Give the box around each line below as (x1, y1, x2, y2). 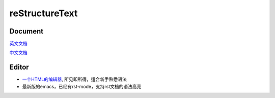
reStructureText (9, 8, 78, 19)
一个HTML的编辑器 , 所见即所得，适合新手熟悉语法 (22, 76, 127, 82)
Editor (9, 63, 29, 72)
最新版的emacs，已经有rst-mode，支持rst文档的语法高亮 (22, 83, 142, 89)
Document (9, 27, 43, 36)
